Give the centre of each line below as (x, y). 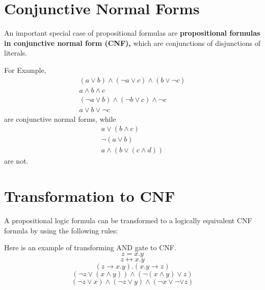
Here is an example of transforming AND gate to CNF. (90, 247)
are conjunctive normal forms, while (60, 118)
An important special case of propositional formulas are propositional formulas (132, 33)
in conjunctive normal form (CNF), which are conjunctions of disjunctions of (132, 43)
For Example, (25, 70)
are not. (16, 161)
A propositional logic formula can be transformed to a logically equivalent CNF (128, 220)
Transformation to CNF (90, 196)
